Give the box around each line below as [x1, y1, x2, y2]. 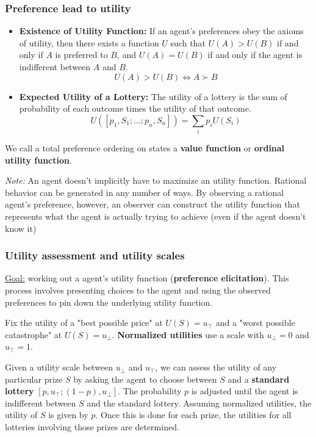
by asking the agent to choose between [73, 372, 217, 385]
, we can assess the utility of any [155, 361, 277, 374]
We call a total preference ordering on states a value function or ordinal [5, 142, 285, 154]
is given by [48, 408, 88, 421]
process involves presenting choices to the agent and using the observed [5, 284, 271, 297]
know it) [5, 222, 37, 234]
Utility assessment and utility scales [5, 248, 185, 263]
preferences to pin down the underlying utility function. [5, 295, 213, 308]
